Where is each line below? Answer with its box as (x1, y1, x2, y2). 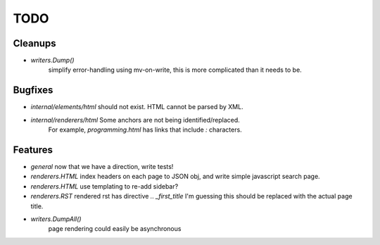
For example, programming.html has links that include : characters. (48, 125, 242, 134)
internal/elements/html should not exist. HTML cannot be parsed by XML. (30, 103, 243, 111)
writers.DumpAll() (30, 215, 82, 223)
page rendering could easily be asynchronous (48, 225, 182, 233)
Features (13, 144, 53, 156)
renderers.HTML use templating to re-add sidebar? (30, 182, 179, 190)
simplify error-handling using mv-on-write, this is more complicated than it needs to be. (48, 65, 302, 74)
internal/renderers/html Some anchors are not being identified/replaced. (30, 115, 241, 124)
